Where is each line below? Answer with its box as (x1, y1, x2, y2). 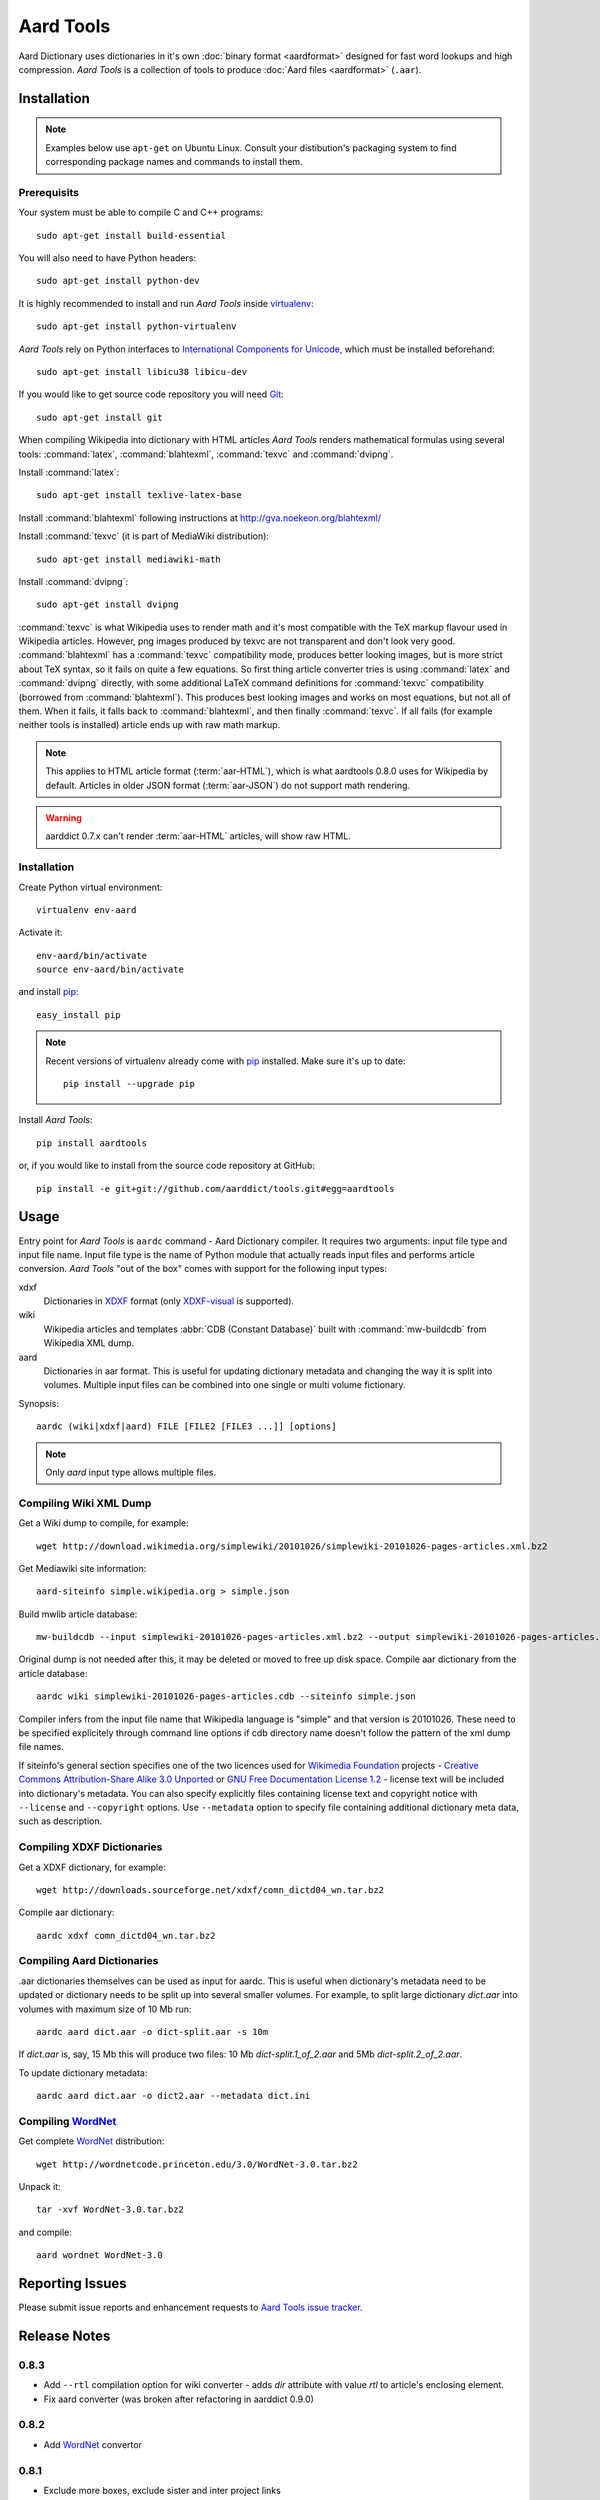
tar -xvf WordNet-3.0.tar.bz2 (36, 2204, 185, 2215)
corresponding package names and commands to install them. (45, 156, 304, 168)
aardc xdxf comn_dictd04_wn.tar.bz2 (36, 1930, 216, 1941)
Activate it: (18, 926, 63, 939)
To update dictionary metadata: (18, 2066, 148, 2079)
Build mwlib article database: (18, 1608, 138, 1620)
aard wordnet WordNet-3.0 (36, 2250, 164, 2261)
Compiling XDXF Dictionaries (18, 1840, 163, 1854)
